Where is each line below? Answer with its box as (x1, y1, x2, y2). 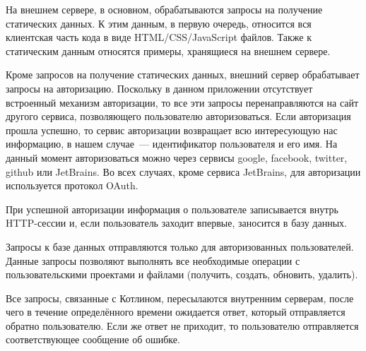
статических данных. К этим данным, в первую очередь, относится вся (6, 16, 312, 30)
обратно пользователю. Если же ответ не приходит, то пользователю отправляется (6, 318, 359, 333)
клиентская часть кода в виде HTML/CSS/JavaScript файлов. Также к (6, 30, 312, 44)
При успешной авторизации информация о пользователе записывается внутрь (6, 201, 338, 216)
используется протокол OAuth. (6, 178, 138, 193)
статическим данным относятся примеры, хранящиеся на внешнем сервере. (6, 43, 331, 58)
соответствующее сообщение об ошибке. (6, 332, 180, 347)
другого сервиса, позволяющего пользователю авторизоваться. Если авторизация (6, 109, 351, 124)
